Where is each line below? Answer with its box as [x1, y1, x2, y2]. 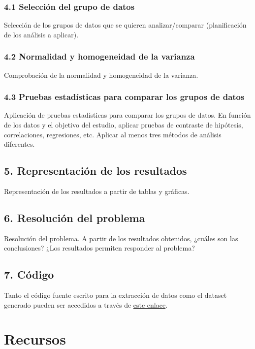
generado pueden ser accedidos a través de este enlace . [4, 299, 168, 310]
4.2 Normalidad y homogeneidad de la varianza [4, 50, 195, 63]
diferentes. [4, 139, 35, 149]
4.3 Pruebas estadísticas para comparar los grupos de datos [4, 91, 245, 103]
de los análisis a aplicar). [4, 29, 79, 39]
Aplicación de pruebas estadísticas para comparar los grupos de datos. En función [4, 110, 251, 120]
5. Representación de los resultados [4, 163, 187, 178]
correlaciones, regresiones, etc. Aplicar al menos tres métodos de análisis [4, 129, 222, 139]
